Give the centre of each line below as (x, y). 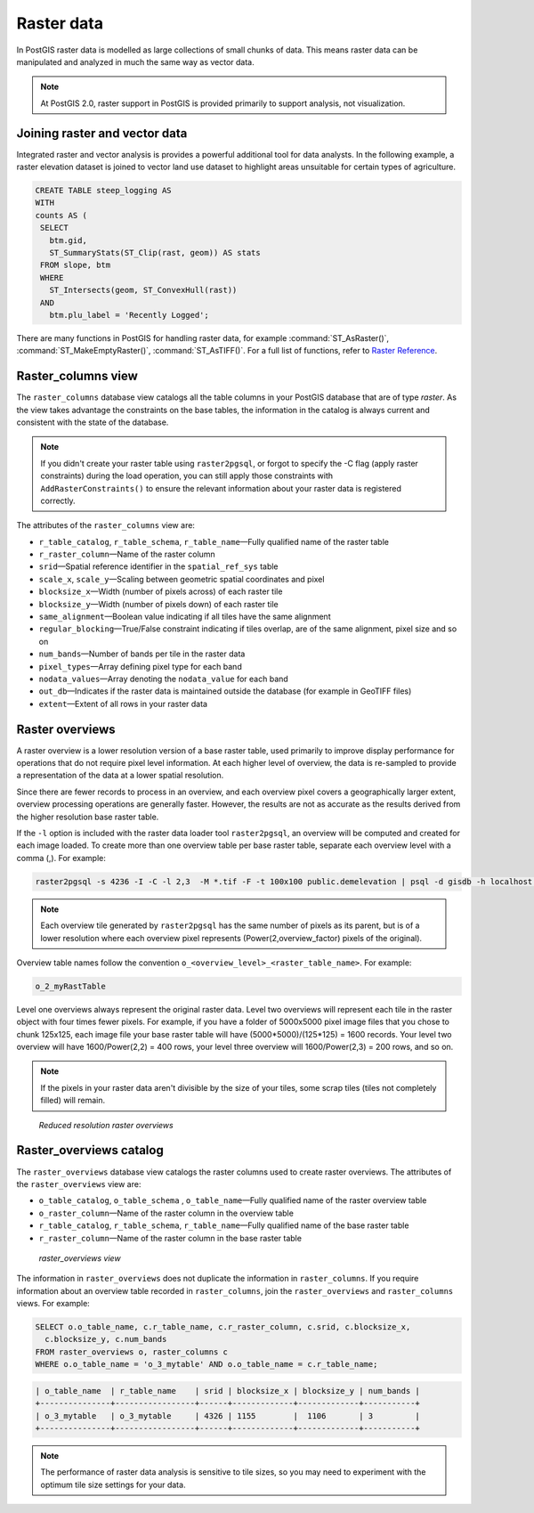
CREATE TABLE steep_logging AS (104, 190)
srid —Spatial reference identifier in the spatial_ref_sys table (159, 566)
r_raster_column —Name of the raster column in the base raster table (170, 1238)
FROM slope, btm (76, 265)
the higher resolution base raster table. (88, 817)
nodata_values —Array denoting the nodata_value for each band (163, 679)
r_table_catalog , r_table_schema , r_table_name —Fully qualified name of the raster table (214, 541)
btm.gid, (69, 240)
